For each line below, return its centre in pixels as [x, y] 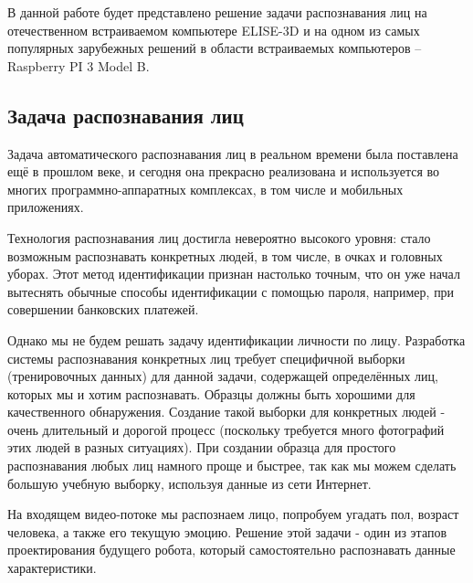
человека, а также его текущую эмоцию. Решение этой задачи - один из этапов [227, 531]
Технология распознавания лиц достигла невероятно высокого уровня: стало [219, 237]
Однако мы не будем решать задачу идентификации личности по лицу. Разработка [236, 339]
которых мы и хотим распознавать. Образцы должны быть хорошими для [211, 393]
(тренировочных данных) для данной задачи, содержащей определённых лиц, [223, 376]
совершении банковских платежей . [103, 309]
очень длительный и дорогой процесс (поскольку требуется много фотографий [226, 429]
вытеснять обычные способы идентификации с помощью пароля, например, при [231, 291]
